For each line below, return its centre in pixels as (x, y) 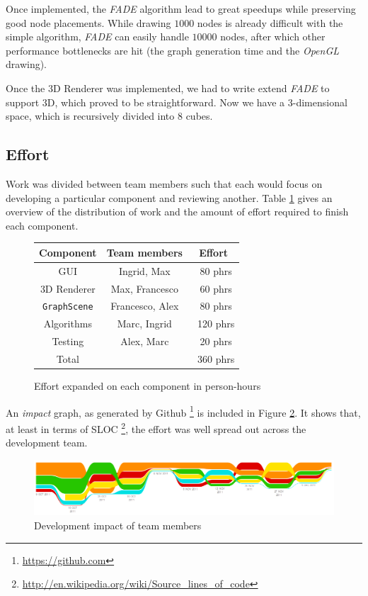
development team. (47, 443)
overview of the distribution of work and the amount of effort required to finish (177, 212)
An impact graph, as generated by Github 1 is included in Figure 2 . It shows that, (183, 411)
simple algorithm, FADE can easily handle (97, 36)
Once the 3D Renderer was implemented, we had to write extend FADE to (168, 88)
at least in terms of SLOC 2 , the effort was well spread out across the (156, 427)
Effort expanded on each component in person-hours (148, 386)
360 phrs (216, 358)
